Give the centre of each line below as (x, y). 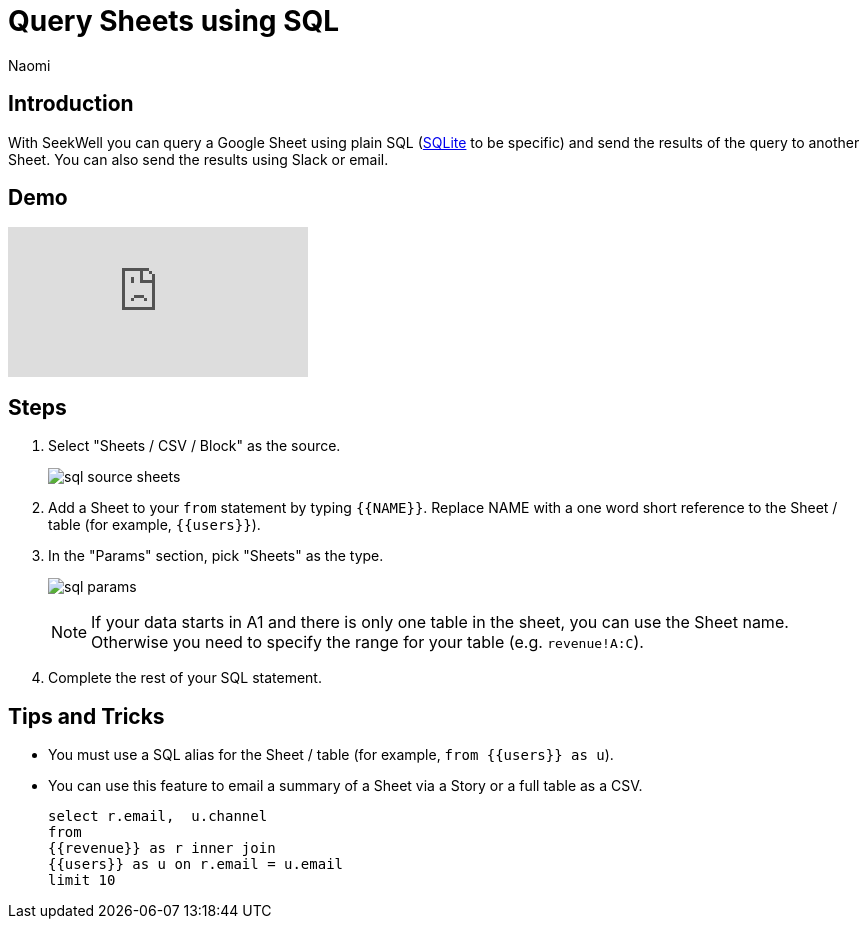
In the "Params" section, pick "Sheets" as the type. (216, 556)
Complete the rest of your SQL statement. (185, 678)
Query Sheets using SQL (174, 21)
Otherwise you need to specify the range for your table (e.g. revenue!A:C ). (367, 642)
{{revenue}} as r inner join (162, 848)
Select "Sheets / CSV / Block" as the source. (194, 446)
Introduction (71, 104)
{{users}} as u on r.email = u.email (196, 864)
